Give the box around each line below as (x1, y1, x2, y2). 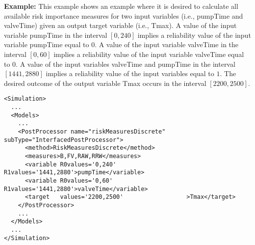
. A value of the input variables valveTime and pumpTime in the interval (16, 58, 235, 69)
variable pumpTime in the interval (4, 29, 107, 40)
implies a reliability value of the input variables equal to (46, 68, 214, 79)
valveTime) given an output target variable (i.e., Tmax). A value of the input (4, 20, 237, 30)
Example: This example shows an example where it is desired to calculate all (4, 1, 238, 11)
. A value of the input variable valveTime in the (95, 39, 239, 50)
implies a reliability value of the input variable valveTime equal (53, 49, 244, 59)
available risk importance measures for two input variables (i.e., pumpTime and (4, 10, 243, 21)
